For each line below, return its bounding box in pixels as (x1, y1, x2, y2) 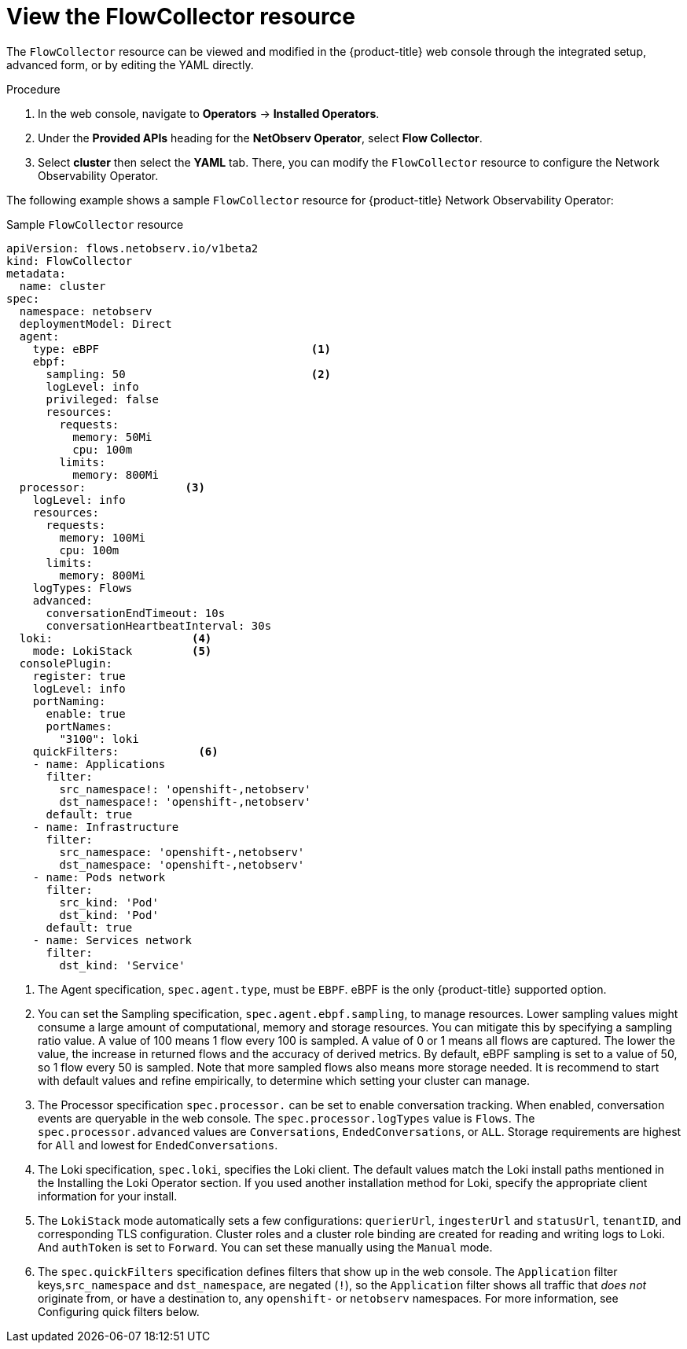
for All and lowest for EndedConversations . (38, 1138, 278, 1152)
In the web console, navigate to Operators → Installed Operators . (38, 106, 380, 120)
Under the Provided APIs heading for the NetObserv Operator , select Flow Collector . (38, 130, 483, 145)
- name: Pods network (32, 870, 166, 884)
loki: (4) (19, 631, 212, 645)
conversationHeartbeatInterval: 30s (46, 619, 272, 632)
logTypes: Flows (32, 581, 133, 594)
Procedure (6, 82, 61, 96)
